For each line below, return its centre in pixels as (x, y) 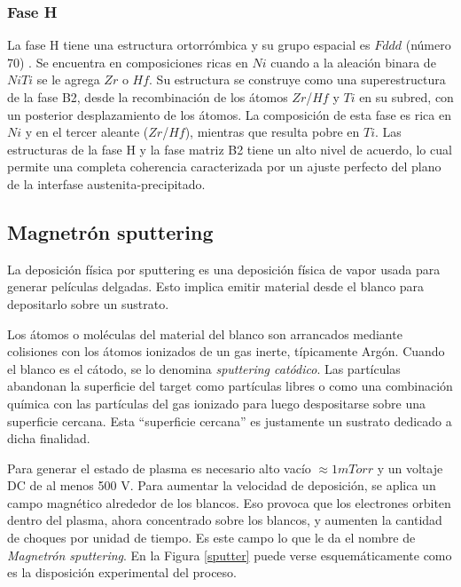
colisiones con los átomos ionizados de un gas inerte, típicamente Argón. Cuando (226, 351)
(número (428, 45)
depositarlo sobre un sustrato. (88, 303)
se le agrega (68, 79)
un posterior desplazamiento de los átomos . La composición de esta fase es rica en (229, 114)
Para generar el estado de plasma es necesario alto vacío (159, 468)
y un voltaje (410, 468)
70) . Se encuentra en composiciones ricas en (128, 62)
